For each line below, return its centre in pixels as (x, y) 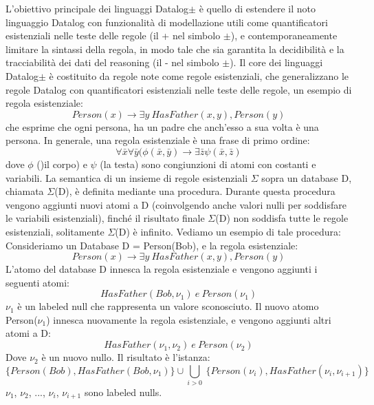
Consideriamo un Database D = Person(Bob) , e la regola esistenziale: (152, 245)
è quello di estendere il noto (257, 8)
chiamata (25, 191)
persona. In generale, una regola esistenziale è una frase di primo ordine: (158, 140)
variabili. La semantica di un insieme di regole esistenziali (127, 177)
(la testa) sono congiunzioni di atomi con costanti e (208, 164)
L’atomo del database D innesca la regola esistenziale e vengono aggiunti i (162, 269)
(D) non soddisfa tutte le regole (282, 218)
